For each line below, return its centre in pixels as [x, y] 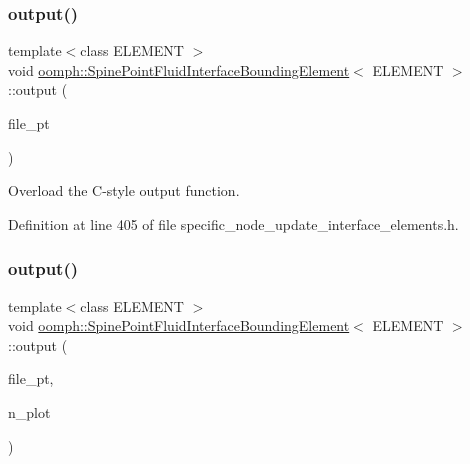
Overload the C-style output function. [124, 190]
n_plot [29, 411]
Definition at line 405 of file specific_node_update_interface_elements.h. [233, 223]
